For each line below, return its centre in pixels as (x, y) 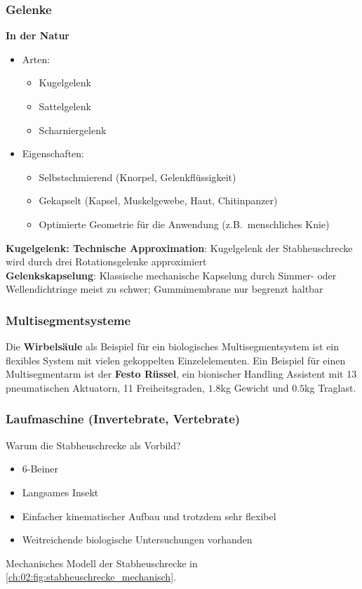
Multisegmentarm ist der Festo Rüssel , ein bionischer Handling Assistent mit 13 (181, 374)
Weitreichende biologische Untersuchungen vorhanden (137, 540)
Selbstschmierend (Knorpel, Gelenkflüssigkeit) (138, 177)
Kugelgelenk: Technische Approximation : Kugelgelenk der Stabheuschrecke (179, 247)
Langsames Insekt (60, 492)
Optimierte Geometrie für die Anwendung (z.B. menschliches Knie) (184, 224)
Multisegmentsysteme (68, 320)
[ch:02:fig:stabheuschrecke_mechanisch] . (91, 577)
